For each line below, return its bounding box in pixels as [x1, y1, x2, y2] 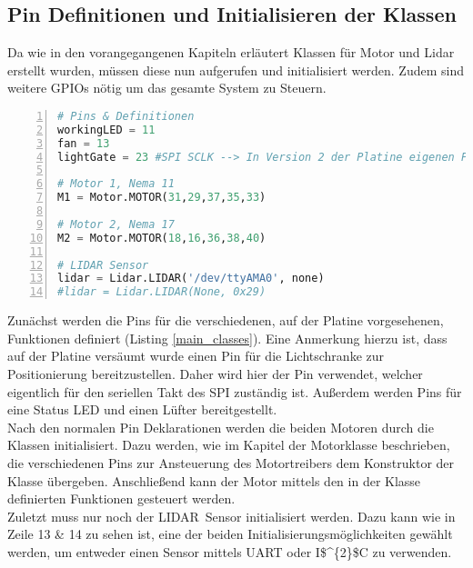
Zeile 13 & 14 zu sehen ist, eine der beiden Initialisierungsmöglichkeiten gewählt [7, 524, 453, 543]
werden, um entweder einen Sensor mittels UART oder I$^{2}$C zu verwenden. [7, 542, 452, 561]
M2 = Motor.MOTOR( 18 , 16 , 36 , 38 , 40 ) [57, 231, 267, 244]
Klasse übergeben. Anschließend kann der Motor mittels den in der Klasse [7, 471, 421, 490]
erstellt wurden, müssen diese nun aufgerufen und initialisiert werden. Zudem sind [7, 60, 464, 79]
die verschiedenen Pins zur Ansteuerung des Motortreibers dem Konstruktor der [7, 453, 455, 472]
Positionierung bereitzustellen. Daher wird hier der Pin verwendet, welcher [7, 364, 423, 384]
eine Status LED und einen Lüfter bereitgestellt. [7, 400, 277, 419]
